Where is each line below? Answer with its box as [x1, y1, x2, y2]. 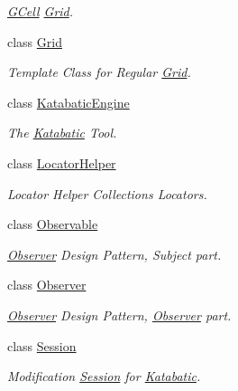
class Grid [7, 32, 62, 51]
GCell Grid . [7, 2, 74, 20]
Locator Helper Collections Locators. [7, 184, 207, 203]
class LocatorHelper [7, 153, 116, 172]
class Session [7, 336, 77, 355]
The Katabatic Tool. [7, 123, 117, 142]
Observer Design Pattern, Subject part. [7, 244, 222, 263]
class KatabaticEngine [7, 92, 130, 111]
